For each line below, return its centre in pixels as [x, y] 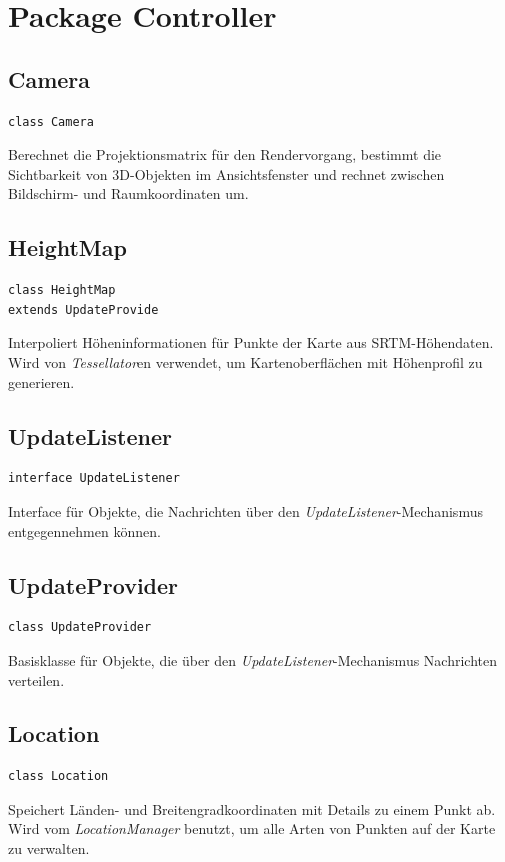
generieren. [41, 381]
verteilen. [36, 679]
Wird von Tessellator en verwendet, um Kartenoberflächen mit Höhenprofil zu [245, 361]
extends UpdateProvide [83, 309]
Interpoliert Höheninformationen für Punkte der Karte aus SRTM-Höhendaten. [251, 342]
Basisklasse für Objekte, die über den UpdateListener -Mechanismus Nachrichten [252, 659]
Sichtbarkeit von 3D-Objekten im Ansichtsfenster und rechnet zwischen [226, 173]
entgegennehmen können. [84, 530]
